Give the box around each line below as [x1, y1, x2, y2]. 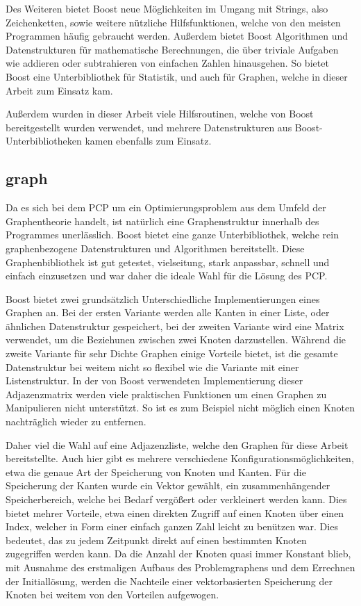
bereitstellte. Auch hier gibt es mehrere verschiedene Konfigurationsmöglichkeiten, [6, 451, 354, 466]
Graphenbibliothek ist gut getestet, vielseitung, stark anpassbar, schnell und [6, 254, 330, 269]
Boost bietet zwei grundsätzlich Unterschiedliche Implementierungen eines [6, 291, 320, 306]
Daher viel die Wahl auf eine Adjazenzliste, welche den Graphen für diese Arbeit [6, 437, 349, 452]
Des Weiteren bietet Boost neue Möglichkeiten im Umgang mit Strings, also [6, 1, 328, 15]
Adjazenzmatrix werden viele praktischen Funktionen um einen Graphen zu [6, 386, 327, 401]
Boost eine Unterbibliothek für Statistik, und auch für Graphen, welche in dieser [6, 69, 348, 83]
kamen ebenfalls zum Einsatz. [85, 133, 212, 148]
